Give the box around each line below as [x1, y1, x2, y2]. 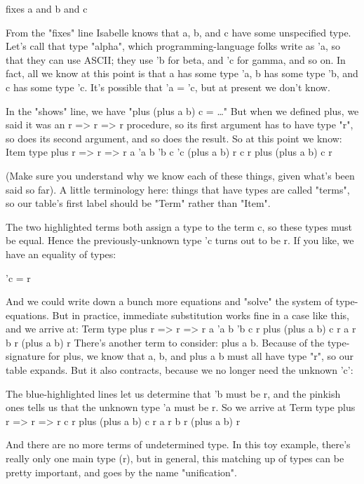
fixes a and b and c [6, 1, 88, 15]
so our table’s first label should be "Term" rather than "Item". [6, 196, 271, 210]
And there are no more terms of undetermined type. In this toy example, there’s [6, 437, 351, 452]
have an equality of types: [6, 246, 116, 261]
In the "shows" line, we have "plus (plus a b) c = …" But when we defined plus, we [6, 103, 359, 118]
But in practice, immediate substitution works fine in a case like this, [52, 307, 349, 322]
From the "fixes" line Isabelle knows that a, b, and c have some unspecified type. [6, 25, 351, 39]
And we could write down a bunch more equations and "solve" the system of [6, 294, 333, 309]
